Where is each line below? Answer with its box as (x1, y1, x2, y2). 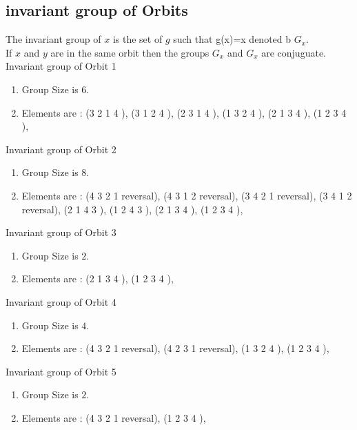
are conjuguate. (261, 45, 326, 59)
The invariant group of (6, 32, 101, 46)
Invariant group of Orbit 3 (6, 225, 116, 240)
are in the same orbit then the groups (50, 45, 210, 59)
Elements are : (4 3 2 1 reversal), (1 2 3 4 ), (21, 410, 206, 424)
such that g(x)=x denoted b (173, 32, 292, 46)
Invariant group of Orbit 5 (6, 364, 116, 378)
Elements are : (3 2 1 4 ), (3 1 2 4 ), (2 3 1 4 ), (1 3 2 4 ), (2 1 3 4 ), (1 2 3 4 (21, 105, 347, 119)
